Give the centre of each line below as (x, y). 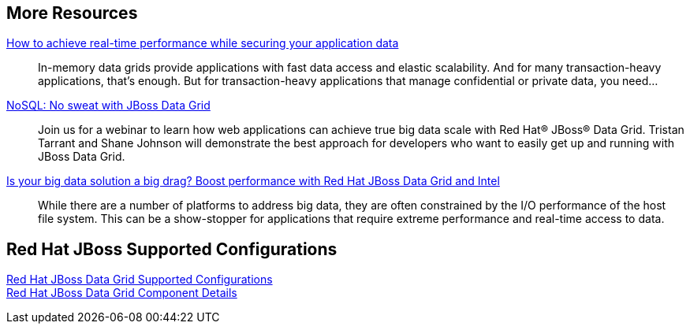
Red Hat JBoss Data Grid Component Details (122, 293)
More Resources (72, 13)
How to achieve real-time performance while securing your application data (203, 43)
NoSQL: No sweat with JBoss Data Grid (108, 106)
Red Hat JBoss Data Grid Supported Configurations (140, 280)
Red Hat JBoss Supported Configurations (172, 249)
